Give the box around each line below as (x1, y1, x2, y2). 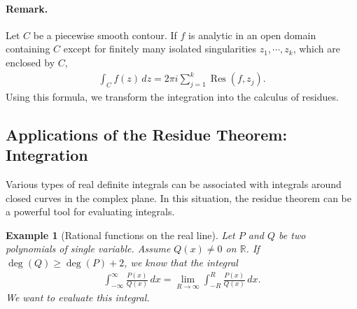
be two (279, 227, 306, 242)
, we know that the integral (124, 255, 238, 270)
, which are (293, 41, 340, 56)
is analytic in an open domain (188, 27, 316, 42)
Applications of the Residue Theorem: (6, 123, 288, 145)
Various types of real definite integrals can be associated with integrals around (6, 177, 342, 192)
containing (6, 41, 50, 56)
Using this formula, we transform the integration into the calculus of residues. (6, 89, 339, 103)
